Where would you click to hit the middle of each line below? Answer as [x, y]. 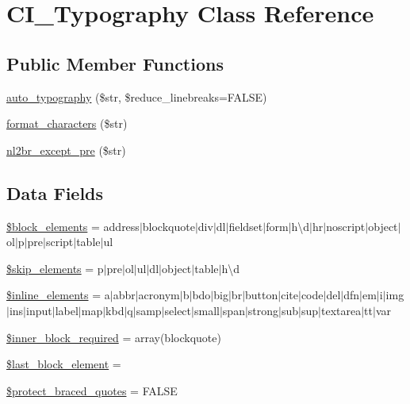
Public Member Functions [115, 63]
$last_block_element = [64, 364]
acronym [159, 295]
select [178, 310]
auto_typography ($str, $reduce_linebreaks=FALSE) [137, 96]
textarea [341, 310]
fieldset [246, 226]
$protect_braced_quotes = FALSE [92, 390]
